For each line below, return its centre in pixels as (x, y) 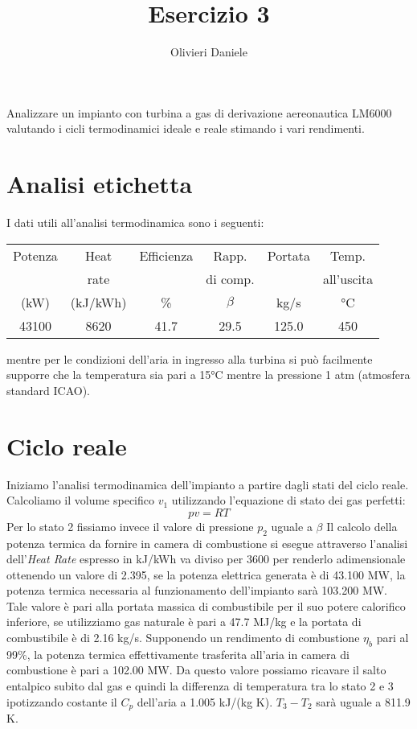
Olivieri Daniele (209, 52)
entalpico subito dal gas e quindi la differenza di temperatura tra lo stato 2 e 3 (200, 686)
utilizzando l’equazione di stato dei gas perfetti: (288, 500)
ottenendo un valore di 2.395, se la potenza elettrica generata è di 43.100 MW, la (206, 574)
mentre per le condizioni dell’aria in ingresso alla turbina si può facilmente (190, 358)
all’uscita (348, 278)
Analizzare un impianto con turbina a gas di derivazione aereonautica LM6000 (199, 112)
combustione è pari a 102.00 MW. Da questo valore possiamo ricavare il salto (196, 670)
